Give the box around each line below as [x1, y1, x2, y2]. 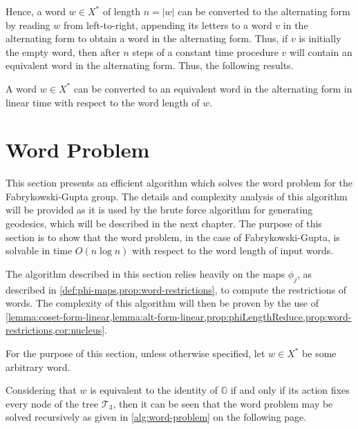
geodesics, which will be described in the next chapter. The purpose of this [6, 216, 322, 231]
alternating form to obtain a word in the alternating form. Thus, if [6, 31, 288, 46]
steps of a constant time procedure [132, 44, 279, 59]
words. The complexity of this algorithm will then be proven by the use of [6, 296, 319, 310]
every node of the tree [6, 396, 99, 410]
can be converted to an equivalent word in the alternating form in [73, 81, 352, 95]
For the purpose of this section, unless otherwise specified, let [6, 346, 265, 361]
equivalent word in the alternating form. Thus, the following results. [6, 58, 294, 73]
